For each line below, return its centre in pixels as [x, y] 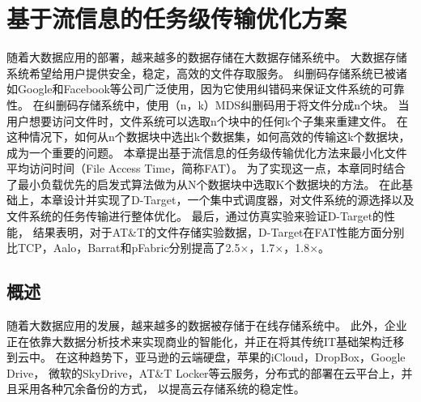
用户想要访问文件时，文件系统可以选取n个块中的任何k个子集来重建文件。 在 [207, 120]
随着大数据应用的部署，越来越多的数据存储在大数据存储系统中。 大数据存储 [207, 57]
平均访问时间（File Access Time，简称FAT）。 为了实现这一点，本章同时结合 [206, 168]
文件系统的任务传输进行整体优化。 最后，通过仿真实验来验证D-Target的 [196, 216]
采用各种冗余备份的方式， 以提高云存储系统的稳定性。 [161, 389]
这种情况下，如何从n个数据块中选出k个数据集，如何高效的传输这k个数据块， [208, 137]
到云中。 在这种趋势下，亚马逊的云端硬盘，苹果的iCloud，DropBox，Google [206, 357]
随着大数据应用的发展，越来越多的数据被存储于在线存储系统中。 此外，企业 [207, 325]
